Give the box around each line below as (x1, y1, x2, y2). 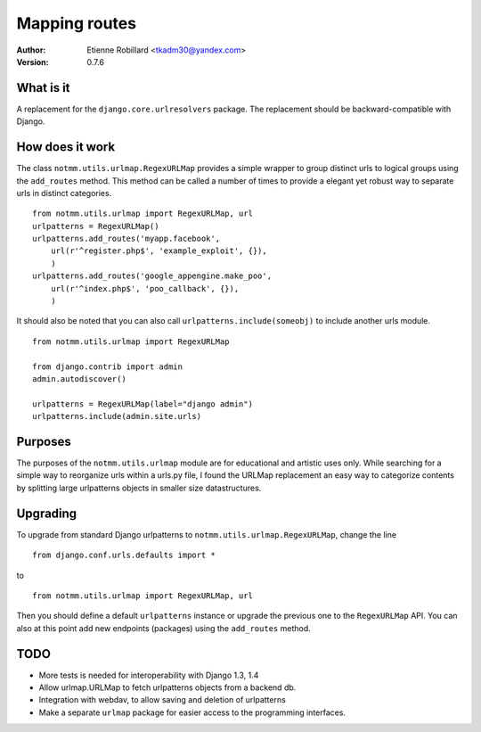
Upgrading (16, 506, 77, 521)
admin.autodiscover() (32, 374, 126, 383)
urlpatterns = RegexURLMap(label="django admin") (32, 399, 254, 409)
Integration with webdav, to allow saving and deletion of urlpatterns (38, 695, 287, 705)
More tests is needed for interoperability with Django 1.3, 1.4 (38, 670, 259, 680)
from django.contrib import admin (32, 361, 183, 372)
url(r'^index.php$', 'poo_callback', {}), (50, 284, 240, 293)
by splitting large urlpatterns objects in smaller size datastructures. (16, 482, 262, 493)
